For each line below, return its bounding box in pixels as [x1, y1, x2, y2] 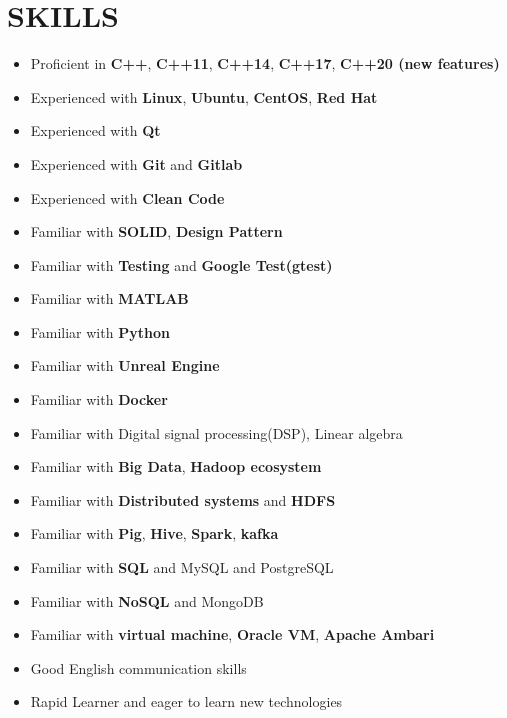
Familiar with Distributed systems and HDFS [30, 489, 336, 510]
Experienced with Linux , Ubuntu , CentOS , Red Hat [30, 86, 378, 107]
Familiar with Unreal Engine [30, 355, 220, 376]
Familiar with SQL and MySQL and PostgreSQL [30, 557, 334, 578]
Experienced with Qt [30, 120, 161, 141]
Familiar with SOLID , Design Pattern [30, 221, 283, 242]
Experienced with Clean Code [30, 187, 225, 208]
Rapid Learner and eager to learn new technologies [30, 691, 343, 712]
